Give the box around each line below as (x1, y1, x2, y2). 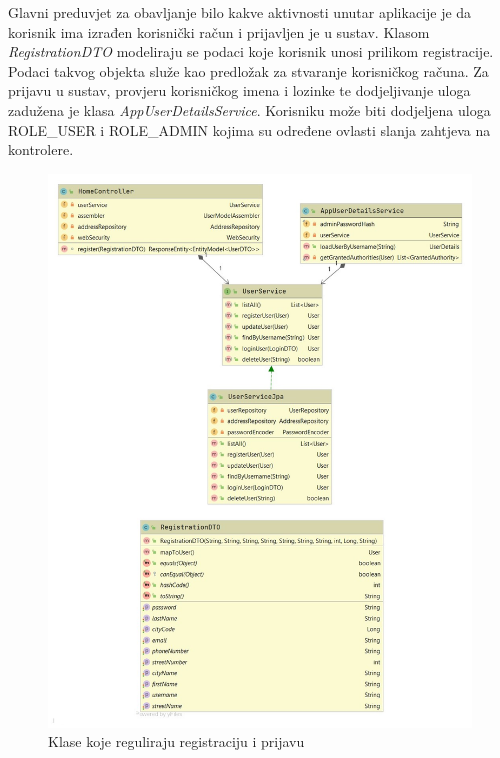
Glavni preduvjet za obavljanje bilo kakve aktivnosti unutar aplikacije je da (8, 2, 472, 22)
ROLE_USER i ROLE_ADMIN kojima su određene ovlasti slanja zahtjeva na (8, 119, 491, 140)
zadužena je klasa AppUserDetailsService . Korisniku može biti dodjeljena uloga (8, 99, 491, 120)
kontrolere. (8, 139, 74, 160)
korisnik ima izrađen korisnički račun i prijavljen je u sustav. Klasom (8, 21, 430, 42)
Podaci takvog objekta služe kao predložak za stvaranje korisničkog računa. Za (8, 60, 489, 81)
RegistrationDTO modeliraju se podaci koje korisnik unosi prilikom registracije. (8, 41, 494, 62)
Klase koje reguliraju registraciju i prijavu (48, 731, 305, 752)
